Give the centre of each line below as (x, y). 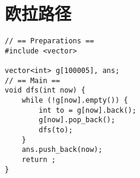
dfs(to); (56, 130)
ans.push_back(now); (62, 150)
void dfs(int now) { (45, 90)
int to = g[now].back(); (87, 110)
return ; (39, 160)
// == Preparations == (50, 41)
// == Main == (33, 80)
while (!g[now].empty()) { (75, 101)
